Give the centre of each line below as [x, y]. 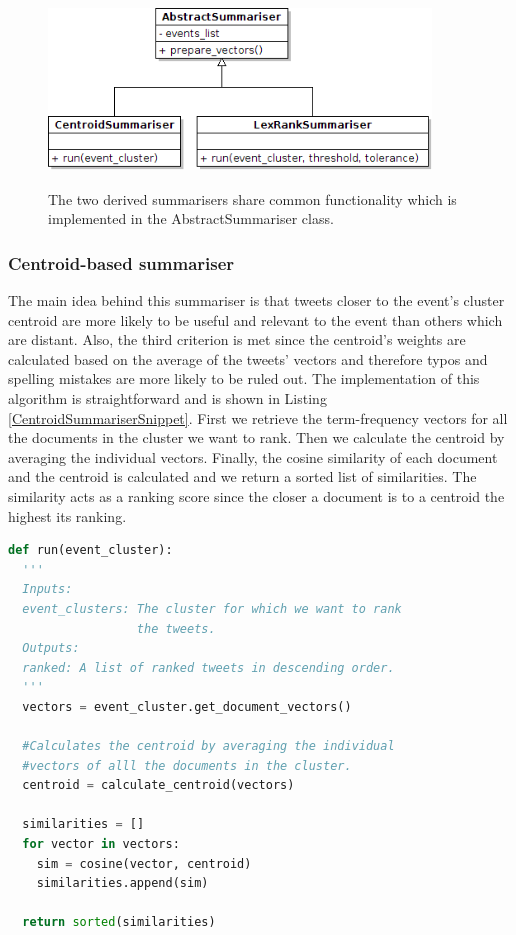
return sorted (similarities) [119, 922]
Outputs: [51, 648]
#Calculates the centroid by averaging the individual [208, 746]
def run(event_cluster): [90, 550]
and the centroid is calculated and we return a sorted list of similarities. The [242, 476]
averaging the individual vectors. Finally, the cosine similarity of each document [253, 456]
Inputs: [47, 589]
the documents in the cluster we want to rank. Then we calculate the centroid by [256, 437]
